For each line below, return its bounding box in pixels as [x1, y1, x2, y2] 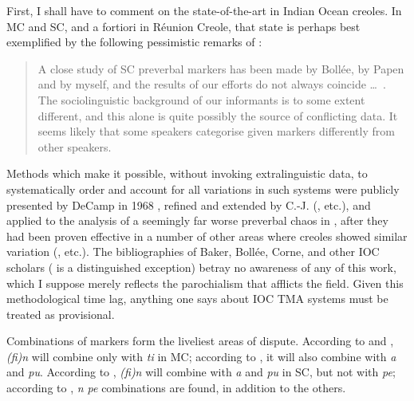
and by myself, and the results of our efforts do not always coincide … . [37, 76, 386, 92]
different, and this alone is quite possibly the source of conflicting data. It [37, 107, 398, 124]
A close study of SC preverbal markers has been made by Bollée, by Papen [37, 60, 404, 77]
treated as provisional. [6, 305, 115, 322]
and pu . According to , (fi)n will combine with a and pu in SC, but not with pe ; [6, 364, 396, 380]
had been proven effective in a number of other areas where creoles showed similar [6, 227, 408, 244]
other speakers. [37, 138, 112, 155]
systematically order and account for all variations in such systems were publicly [6, 180, 400, 197]
